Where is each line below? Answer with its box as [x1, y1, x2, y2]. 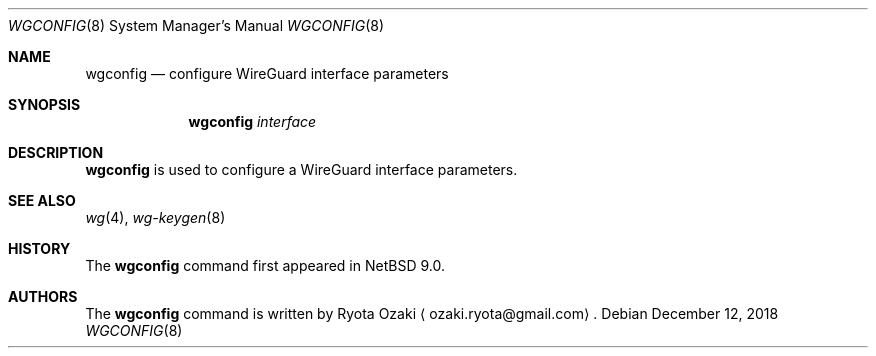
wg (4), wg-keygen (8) [85, 209, 226, 226]
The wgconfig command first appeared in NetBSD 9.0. [85, 257, 445, 274]
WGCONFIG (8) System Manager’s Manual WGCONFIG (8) [8, 17, 385, 34]
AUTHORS [8, 288, 78, 305]
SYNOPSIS [8, 96, 81, 113]
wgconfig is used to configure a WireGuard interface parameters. [85, 161, 518, 178]
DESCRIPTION [8, 144, 104, 161]
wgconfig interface [188, 113, 317, 130]
